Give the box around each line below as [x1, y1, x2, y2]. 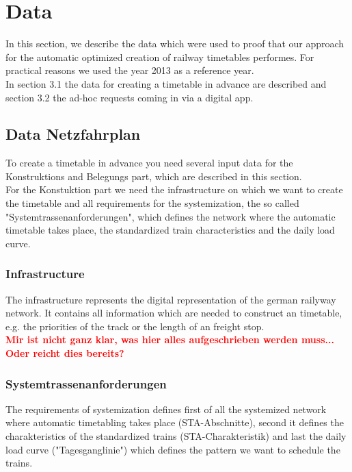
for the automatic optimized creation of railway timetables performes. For [5, 49, 314, 64]
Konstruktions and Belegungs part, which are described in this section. [5, 169, 302, 183]
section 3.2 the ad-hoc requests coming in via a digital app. [5, 90, 254, 104]
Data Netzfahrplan [5, 123, 141, 145]
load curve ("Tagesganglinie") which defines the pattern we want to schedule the [5, 442, 340, 456]
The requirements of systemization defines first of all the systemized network [5, 401, 327, 416]
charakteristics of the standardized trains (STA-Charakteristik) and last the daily [5, 429, 347, 443]
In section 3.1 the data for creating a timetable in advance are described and [5, 76, 327, 90]
